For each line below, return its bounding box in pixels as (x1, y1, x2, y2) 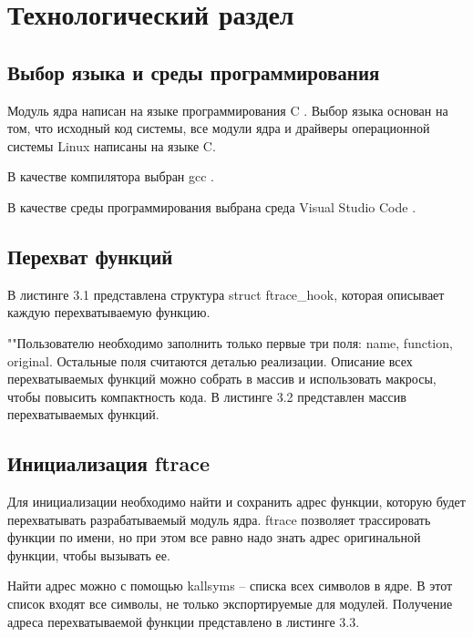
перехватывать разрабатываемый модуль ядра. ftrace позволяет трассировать (7, 509, 431, 529)
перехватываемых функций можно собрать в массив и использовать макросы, (7, 369, 437, 388)
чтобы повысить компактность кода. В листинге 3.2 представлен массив (7, 386, 406, 406)
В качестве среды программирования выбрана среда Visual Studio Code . (7, 197, 416, 216)
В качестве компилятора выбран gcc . (7, 167, 214, 186)
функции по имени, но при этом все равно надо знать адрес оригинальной (7, 528, 421, 547)
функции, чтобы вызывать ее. (7, 545, 170, 564)
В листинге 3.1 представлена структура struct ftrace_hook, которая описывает (7, 284, 445, 303)
